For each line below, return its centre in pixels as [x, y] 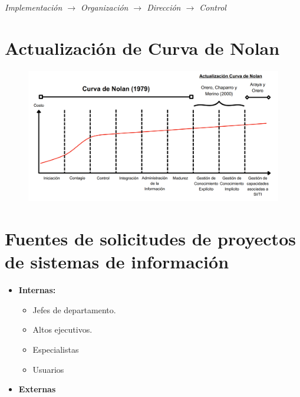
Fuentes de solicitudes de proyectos [150, 239]
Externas [37, 389]
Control [213, 7]
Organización [105, 7]
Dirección [164, 7]
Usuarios [48, 369]
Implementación [34, 7]
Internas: [37, 290]
